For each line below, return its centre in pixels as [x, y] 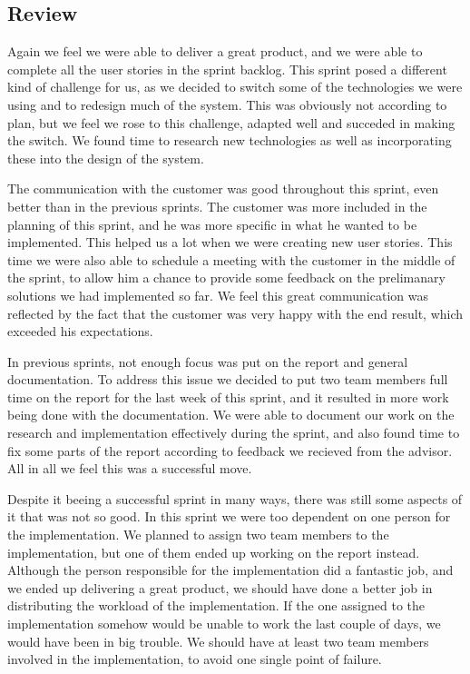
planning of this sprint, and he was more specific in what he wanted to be [212, 224]
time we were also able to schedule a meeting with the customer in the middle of [231, 259]
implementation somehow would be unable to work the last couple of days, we [224, 624]
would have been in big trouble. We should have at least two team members [218, 641]
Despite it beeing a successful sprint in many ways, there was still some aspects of [235, 498]
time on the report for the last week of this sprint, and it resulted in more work [228, 396]
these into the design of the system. [106, 158]
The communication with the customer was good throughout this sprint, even [223, 188]
